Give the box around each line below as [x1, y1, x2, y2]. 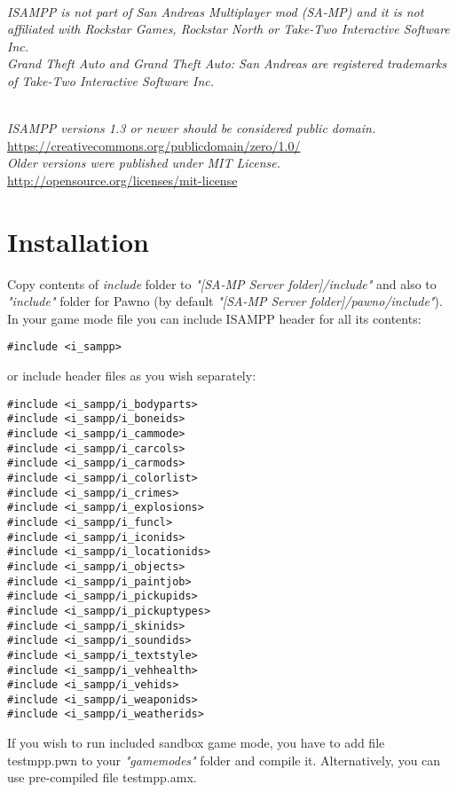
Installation [7, 223, 149, 259]
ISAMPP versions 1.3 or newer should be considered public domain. [7, 119, 376, 137]
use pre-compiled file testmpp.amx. [7, 768, 197, 787]
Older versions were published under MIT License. [7, 153, 281, 172]
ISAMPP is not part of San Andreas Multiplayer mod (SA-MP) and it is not [7, 2, 424, 20]
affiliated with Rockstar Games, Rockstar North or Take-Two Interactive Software [7, 20, 450, 38]
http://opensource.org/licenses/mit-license [7, 170, 238, 189]
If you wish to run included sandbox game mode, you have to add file [7, 733, 385, 752]
